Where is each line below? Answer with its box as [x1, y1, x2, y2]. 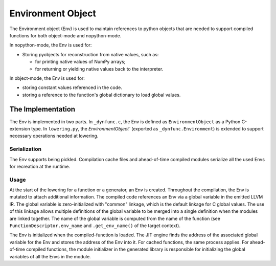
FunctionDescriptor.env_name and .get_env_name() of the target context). [9, 223, 181, 229]
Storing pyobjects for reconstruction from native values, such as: [22, 51, 159, 57]
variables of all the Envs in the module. [9, 253, 91, 259]
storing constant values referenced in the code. [22, 84, 122, 91]
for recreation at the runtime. [9, 163, 70, 169]
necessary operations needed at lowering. [9, 133, 99, 139]
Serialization [9, 146, 42, 153]
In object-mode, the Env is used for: [9, 75, 85, 81]
